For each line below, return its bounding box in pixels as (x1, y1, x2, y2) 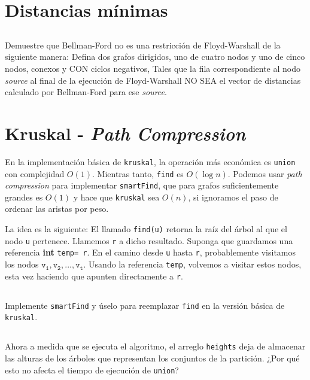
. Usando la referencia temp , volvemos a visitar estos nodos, (83, 258, 302, 270)
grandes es (5, 190, 43, 203)
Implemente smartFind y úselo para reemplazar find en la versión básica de (5, 299, 285, 311)
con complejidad (5, 167, 65, 180)
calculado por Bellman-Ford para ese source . (5, 86, 167, 98)
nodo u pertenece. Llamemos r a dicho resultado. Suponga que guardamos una (5, 234, 293, 247)
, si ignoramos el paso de (188, 190, 278, 203)
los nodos (5, 258, 39, 270)
